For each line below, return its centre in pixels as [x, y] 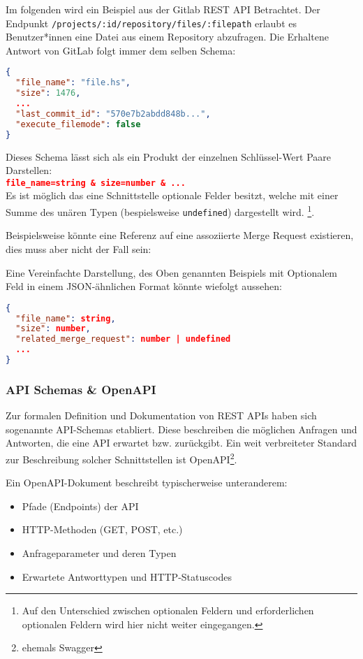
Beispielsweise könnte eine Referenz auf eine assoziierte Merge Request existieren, [180, 235]
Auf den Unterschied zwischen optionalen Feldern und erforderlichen [168, 610]
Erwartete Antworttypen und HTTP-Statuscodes [127, 576]
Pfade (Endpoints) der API [80, 506]
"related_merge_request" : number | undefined [123, 339]
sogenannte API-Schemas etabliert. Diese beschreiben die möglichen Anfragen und [181, 429]
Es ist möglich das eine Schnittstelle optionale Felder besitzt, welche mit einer [172, 195]
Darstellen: [29, 170]
